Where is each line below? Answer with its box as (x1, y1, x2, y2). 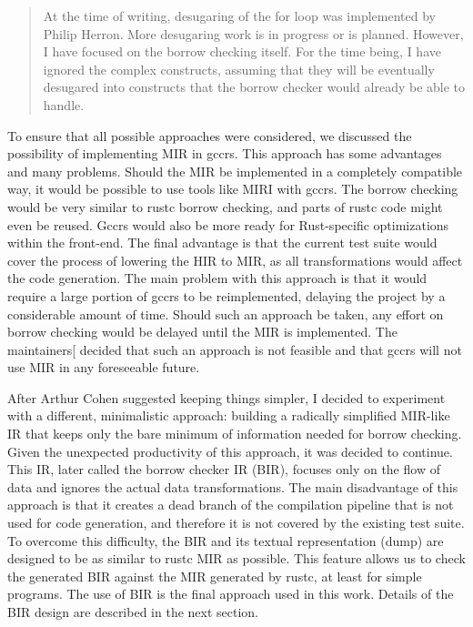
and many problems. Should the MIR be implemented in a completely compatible (7, 161, 463, 180)
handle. (43, 95, 85, 114)
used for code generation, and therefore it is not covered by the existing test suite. (7, 513, 465, 532)
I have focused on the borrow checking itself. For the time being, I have (43, 42, 441, 61)
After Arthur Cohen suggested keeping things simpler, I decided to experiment (7, 388, 446, 407)
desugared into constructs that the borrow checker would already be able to (43, 77, 466, 96)
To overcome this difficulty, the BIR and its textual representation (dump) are (7, 531, 444, 550)
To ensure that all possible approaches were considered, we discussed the (7, 126, 412, 145)
